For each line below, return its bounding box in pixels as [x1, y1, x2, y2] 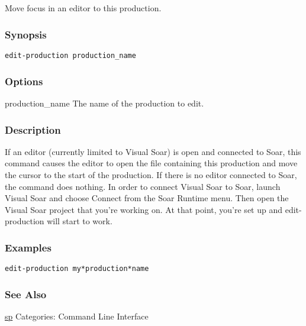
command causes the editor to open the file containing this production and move [5, 157, 298, 169]
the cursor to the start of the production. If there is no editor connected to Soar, [5, 169, 297, 181]
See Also [5, 286, 47, 301]
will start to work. [47, 215, 112, 227]
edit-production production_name [5, 51, 136, 60]
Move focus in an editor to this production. [5, 2, 162, 14]
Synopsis [5, 27, 47, 41]
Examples [5, 240, 51, 254]
